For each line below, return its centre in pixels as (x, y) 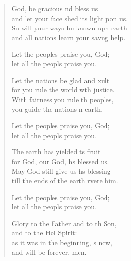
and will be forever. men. (49, 252)
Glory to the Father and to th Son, (64, 223)
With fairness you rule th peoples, (63, 99)
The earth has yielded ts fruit (56, 152)
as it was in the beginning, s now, (62, 242)
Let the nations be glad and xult (61, 80)
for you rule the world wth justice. (63, 90)
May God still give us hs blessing (61, 171)
